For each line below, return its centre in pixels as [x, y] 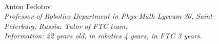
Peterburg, [20, 26]
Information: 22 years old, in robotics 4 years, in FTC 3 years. [103, 36]
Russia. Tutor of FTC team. [83, 26]
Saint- [205, 16]
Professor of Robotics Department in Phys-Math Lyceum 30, [99, 16]
